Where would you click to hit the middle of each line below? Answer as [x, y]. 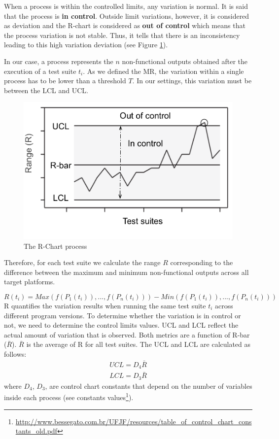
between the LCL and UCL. [46, 90]
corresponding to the [202, 262]
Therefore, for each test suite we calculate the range [82, 262]
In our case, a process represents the [59, 61]
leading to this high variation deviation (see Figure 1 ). [86, 45]
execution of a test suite [40, 71]
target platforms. [30, 282]
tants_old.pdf [36, 431]
